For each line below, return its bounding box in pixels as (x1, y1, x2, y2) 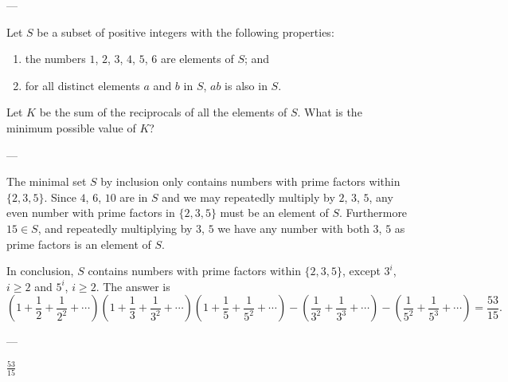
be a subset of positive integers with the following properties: (37, 23, 334, 40)
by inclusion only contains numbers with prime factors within (100, 173, 401, 190)
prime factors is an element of (6, 235, 151, 252)
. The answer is (96, 278, 170, 294)
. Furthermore (338, 204, 408, 221)
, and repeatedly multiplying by (37, 219, 193, 236)
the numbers (25, 50, 86, 67)
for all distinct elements (25, 77, 140, 93)
